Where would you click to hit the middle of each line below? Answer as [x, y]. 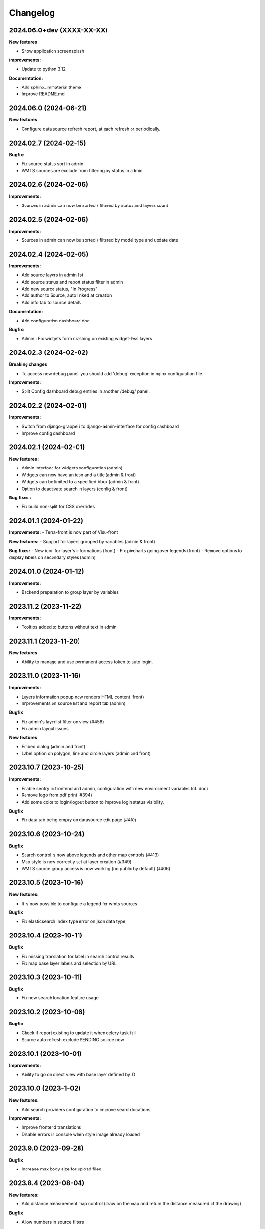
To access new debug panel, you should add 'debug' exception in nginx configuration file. [112, 373]
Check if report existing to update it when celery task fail [79, 1033]
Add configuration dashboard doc [56, 321]
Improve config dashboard [48, 433]
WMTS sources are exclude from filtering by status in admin [82, 171]
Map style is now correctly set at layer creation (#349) [76, 862]
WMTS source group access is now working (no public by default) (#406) [96, 869]
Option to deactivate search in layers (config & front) [74, 489]
